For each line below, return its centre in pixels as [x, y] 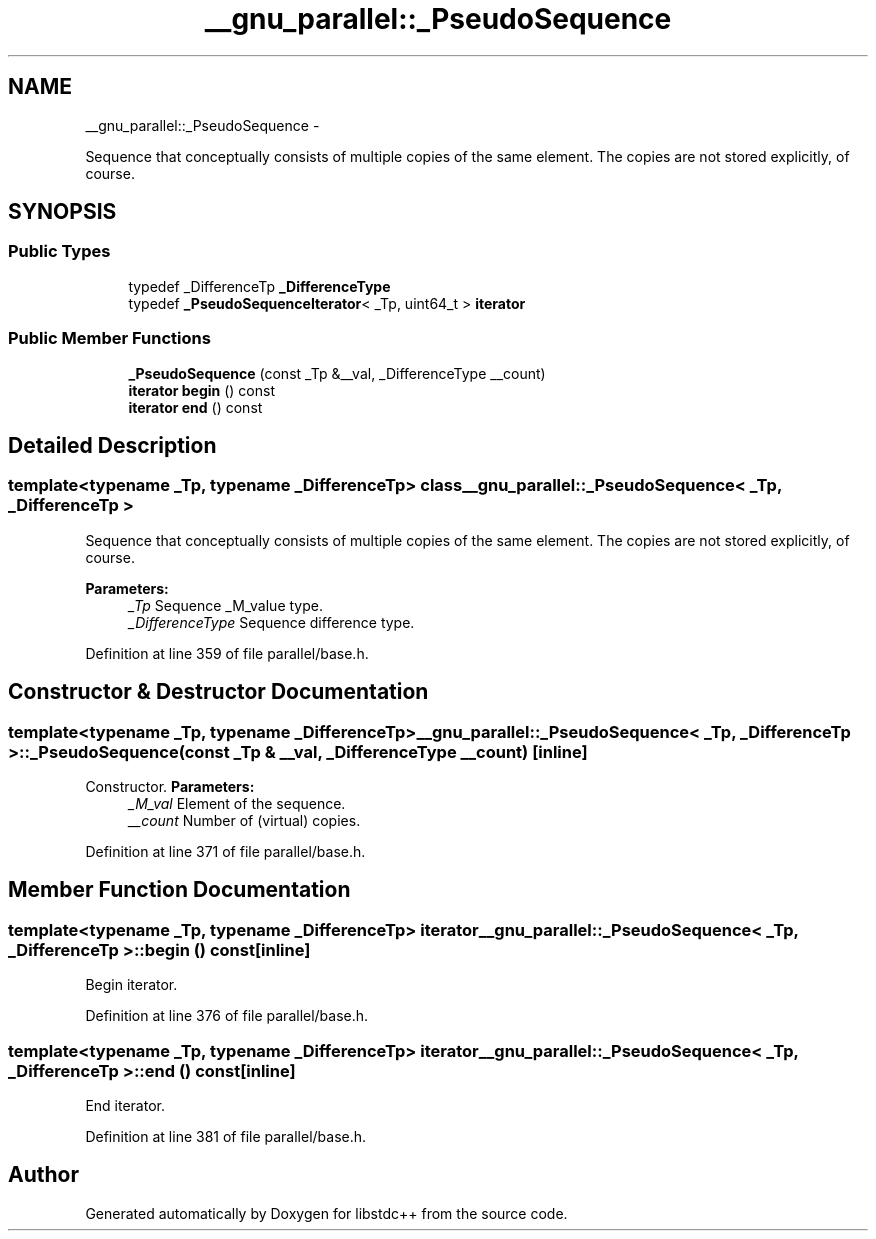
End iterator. [125, 1105]
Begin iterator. [131, 985]
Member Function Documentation [179, 890]
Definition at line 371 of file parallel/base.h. [225, 851]
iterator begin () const [201, 390]
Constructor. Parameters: [170, 786]
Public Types [59, 251]
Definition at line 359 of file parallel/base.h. [227, 653]
